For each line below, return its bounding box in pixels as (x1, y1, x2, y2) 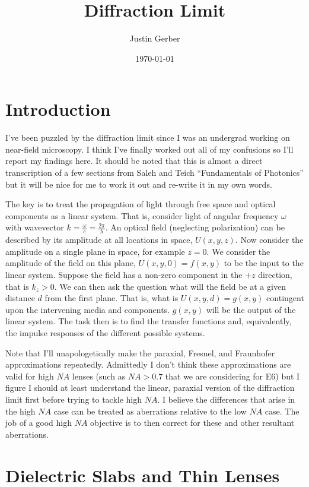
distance (5, 292, 35, 304)
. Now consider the (235, 233, 304, 246)
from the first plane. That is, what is (44, 292, 179, 304)
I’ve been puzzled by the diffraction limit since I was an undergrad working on (5, 131, 290, 144)
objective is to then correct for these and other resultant (90, 416, 295, 429)
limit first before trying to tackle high (5, 393, 142, 405)
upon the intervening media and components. (5, 303, 170, 315)
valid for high (5, 369, 54, 382)
